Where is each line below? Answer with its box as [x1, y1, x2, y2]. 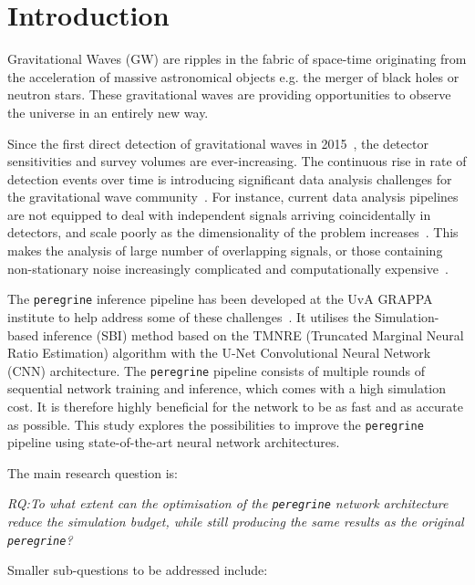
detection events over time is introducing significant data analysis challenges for [7, 169, 452, 188]
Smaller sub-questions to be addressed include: [7, 560, 268, 580]
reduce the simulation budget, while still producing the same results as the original [7, 512, 464, 531]
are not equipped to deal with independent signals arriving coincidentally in [7, 204, 431, 224]
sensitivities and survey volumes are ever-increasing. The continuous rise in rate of [7, 151, 467, 171]
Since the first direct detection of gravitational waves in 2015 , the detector [7, 133, 429, 152]
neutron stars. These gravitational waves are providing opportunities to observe [7, 85, 451, 104]
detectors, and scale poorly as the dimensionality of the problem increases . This [7, 223, 459, 242]
